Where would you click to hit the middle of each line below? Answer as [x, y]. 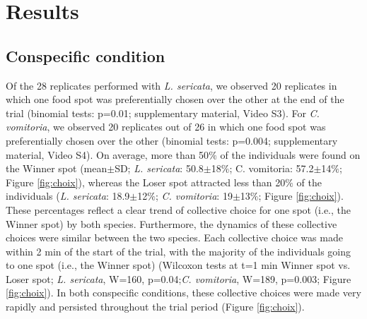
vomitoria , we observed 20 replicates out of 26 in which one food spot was [166, 127]
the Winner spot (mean [57, 168]
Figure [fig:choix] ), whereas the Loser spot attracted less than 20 [146, 182]
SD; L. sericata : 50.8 [159, 168]
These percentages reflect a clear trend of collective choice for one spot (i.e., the [179, 209]
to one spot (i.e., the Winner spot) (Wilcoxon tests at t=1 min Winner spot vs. [178, 265]
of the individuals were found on [290, 154]
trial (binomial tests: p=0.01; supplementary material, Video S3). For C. [163, 113]
